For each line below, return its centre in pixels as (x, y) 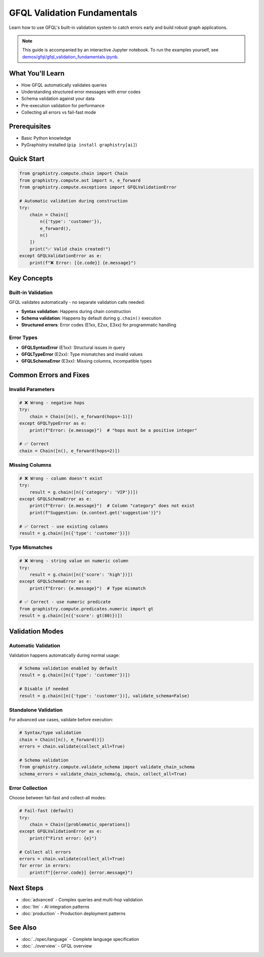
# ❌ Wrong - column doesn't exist (61, 478)
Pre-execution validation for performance (63, 105)
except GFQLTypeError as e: (53, 423)
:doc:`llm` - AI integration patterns (55, 907)
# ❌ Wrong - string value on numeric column (74, 561)
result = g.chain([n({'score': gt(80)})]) (71, 616)
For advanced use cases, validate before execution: (61, 720)
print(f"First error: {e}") (63, 838)
